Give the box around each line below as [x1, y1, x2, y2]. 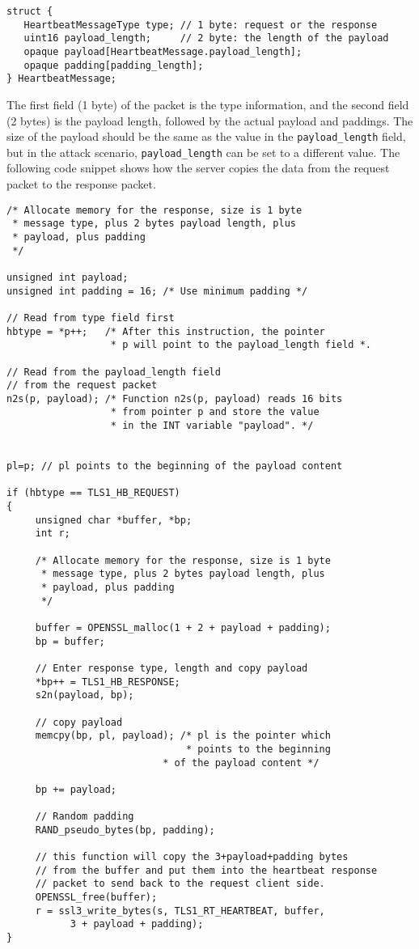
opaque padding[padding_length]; [23, 59, 204, 71]
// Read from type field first [6, 311, 175, 324]
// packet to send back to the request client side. [35, 878, 325, 890]
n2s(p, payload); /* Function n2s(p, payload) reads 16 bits [6, 392, 343, 405]
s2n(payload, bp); [35, 689, 134, 701]
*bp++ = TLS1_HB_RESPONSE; [35, 676, 180, 688]
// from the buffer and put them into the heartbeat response [35, 864, 378, 876]
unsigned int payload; [6, 271, 129, 283]
